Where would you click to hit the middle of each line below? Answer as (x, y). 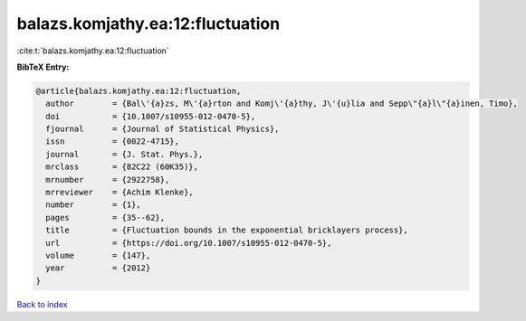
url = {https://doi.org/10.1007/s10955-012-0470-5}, (189, 243)
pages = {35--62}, (105, 217)
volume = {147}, (98, 255)
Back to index (42, 304)
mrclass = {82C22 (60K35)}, (122, 167)
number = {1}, (94, 205)
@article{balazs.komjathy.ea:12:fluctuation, (139, 91)
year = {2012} (98, 268)
